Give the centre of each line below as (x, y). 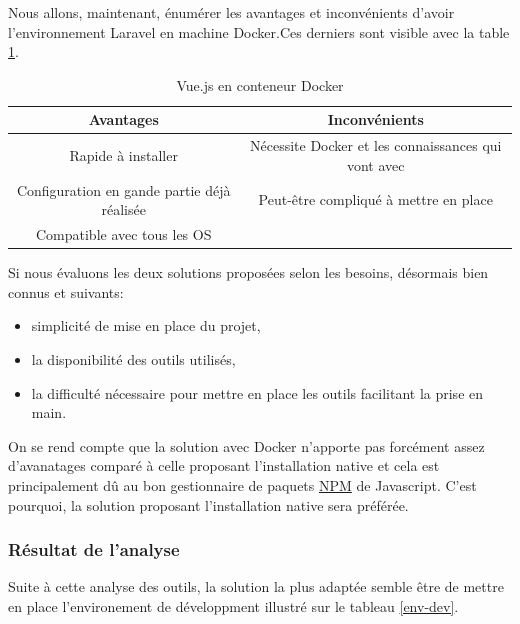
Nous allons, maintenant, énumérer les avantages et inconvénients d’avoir (231, 12)
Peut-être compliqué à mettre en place (375, 199)
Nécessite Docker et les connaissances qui (376, 145)
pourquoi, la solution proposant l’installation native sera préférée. (208, 504)
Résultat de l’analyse (94, 549)
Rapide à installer (123, 155)
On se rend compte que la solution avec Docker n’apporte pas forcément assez (246, 445)
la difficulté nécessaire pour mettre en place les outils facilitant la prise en (257, 392)
